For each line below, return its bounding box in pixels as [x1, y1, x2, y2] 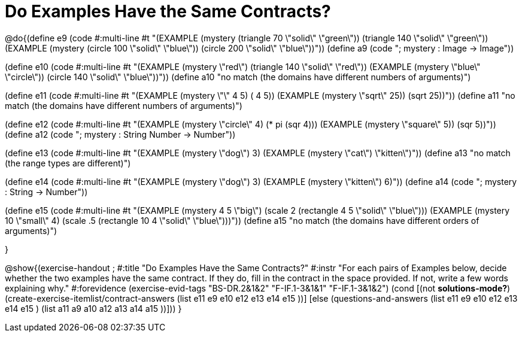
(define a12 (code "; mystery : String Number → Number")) [5, 129, 236, 139]
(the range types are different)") [5, 157, 131, 168]
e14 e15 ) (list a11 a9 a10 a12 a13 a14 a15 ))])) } [5, 303, 182, 314]
